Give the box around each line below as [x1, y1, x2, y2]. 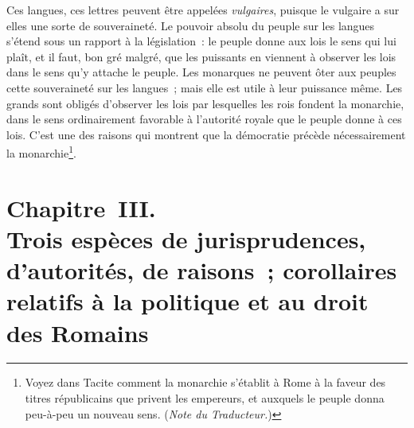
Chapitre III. [6, 191, 156, 224]
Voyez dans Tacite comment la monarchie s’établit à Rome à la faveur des [25, 374, 386, 391]
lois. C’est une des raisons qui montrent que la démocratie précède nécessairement [6, 126, 406, 142]
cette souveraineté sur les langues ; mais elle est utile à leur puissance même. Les [6, 79, 403, 95]
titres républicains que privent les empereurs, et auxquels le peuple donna [25, 390, 385, 407]
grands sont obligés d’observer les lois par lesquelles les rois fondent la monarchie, [6, 95, 404, 111]
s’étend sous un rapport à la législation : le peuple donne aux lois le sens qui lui [6, 33, 396, 49]
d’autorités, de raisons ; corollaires [6, 254, 397, 286]
